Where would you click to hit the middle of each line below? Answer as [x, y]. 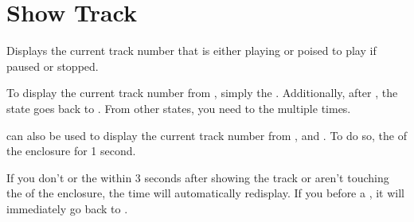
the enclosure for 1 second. [71, 151]
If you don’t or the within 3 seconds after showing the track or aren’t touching [198, 177]
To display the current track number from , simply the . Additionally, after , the [202, 93]
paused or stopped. [53, 66]
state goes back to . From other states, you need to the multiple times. [179, 108]
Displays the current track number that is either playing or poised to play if [191, 51]
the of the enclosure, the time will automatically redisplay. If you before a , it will [205, 193]
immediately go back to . [67, 208]
